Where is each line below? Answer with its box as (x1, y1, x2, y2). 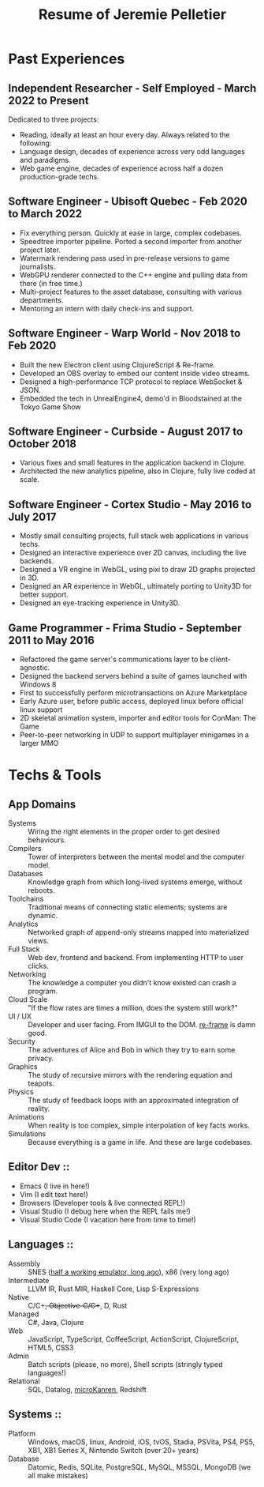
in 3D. (19, 573, 39, 582)
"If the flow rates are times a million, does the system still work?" (28, 1003, 238, 1013)
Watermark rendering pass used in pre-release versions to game (19, 253, 230, 262)
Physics (8, 1087, 34, 1097)
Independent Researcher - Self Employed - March (8, 81, 257, 95)
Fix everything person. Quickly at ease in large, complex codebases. (19, 228, 242, 238)
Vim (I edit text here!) (19, 1189, 88, 1199)
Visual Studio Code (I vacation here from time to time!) (19, 1214, 197, 1224)
